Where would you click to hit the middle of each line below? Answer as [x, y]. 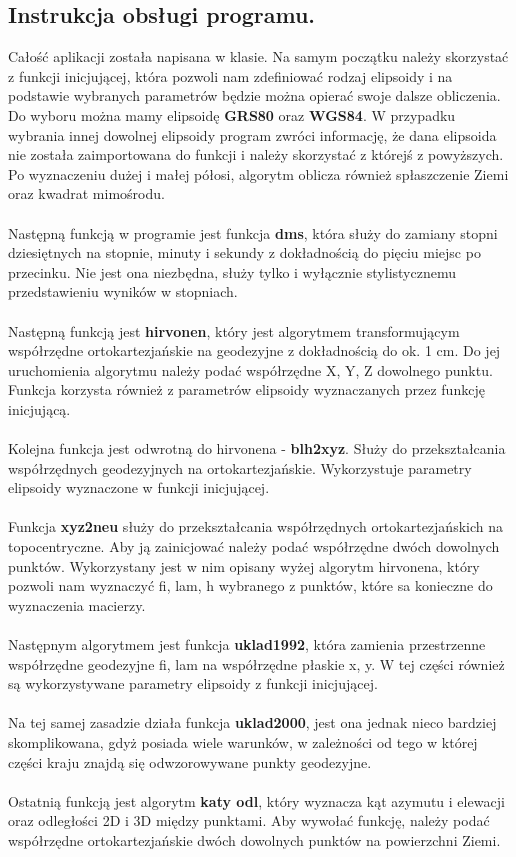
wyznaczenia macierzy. [77, 604]
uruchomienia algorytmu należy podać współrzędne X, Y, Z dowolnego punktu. [250, 369]
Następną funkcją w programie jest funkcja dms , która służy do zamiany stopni [253, 232]
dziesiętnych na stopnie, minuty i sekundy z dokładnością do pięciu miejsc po [244, 252]
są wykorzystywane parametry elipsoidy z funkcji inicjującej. [193, 683]
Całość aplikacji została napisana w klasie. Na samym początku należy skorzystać [258, 56]
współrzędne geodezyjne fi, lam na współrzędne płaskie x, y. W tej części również [256, 663]
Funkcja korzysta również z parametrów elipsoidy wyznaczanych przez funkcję [246, 389]
